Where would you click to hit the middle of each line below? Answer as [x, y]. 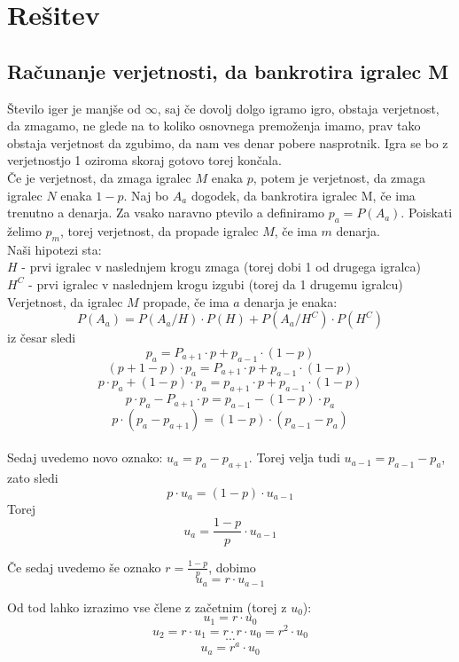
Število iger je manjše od [74, 108]
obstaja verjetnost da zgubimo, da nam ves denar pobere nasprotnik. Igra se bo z [228, 142]
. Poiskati [427, 213]
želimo [24, 230]
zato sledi [33, 478]
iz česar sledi [42, 338]
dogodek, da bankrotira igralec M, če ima [303, 195]
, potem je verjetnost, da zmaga [339, 177]
